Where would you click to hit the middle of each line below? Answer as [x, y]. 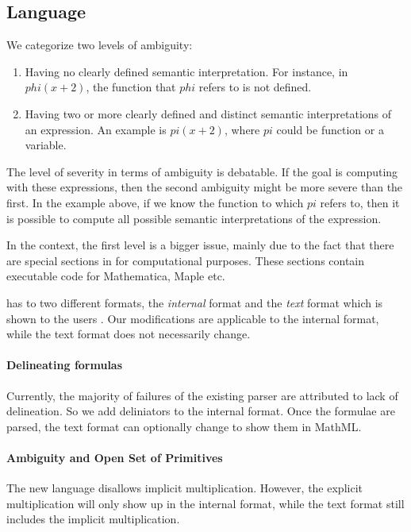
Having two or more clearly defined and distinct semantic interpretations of [208, 113]
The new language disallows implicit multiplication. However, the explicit [184, 488]
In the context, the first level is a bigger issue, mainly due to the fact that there [200, 245]
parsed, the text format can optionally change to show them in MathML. [184, 426]
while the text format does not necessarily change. [129, 334]
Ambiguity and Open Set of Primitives [115, 457]
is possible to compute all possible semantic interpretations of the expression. [194, 218]
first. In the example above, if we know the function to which [155, 202]
